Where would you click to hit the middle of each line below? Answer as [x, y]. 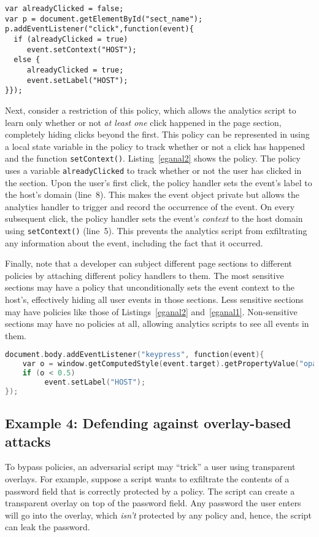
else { [27, 60]
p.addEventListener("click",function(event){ [99, 29]
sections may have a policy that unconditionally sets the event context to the [150, 287]
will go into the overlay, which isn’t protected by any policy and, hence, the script [159, 515]
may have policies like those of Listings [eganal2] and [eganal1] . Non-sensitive [151, 311]
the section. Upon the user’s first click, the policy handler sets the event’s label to [159, 182]
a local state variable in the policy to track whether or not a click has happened [155, 146]
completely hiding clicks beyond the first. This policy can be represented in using [157, 134]
